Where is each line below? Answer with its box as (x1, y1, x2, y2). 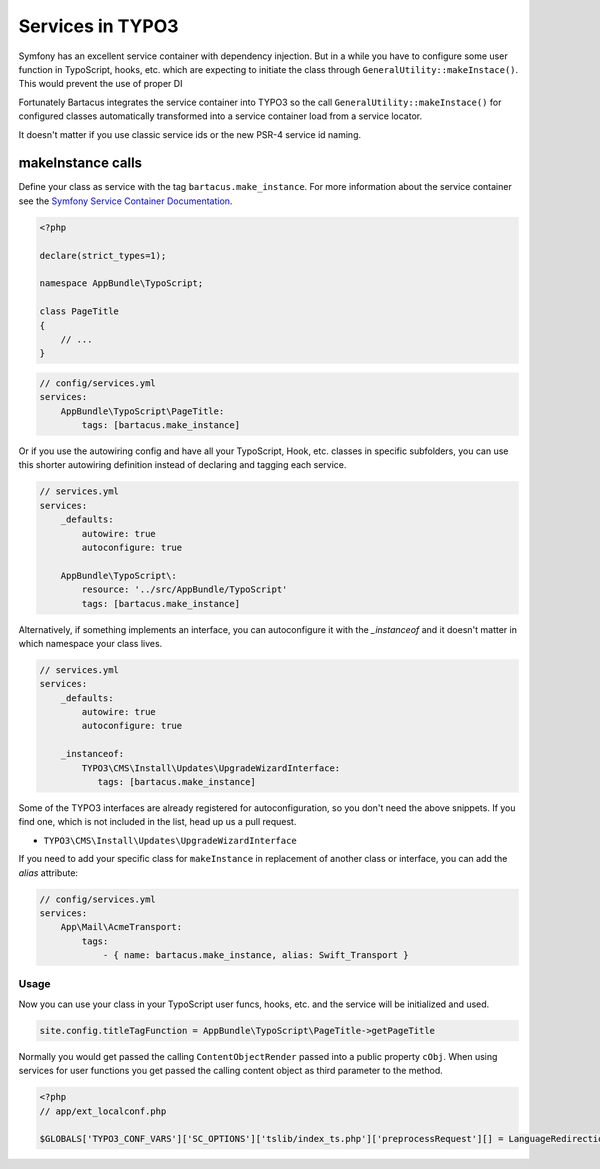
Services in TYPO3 (18, 15, 179, 37)
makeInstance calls (18, 155, 143, 172)
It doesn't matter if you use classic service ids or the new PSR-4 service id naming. (18, 128, 362, 140)
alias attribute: (18, 866, 79, 879)
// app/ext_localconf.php (39, 1105, 167, 1117)
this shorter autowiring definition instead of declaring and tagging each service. (18, 459, 347, 471)
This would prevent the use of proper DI (18, 78, 183, 90)
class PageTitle (39, 306, 120, 317)
